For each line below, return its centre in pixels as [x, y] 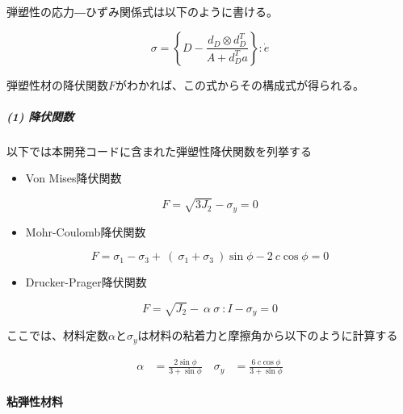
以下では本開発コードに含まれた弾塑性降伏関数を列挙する [159, 151]
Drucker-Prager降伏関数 [86, 282]
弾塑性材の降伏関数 [57, 84]
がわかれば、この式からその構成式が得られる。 [240, 84]
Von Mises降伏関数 [73, 178]
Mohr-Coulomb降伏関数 [86, 231]
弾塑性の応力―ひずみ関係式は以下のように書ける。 [142, 11]
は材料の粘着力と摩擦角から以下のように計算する [268, 335]
